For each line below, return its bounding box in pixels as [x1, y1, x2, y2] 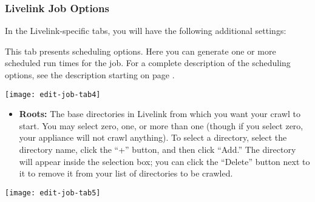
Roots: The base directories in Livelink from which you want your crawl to [19, 107, 300, 120]
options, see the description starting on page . [5, 69, 175, 81]
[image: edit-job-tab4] [5, 90, 101, 99]
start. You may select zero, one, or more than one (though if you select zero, [19, 119, 303, 132]
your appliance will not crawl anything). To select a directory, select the [19, 131, 287, 144]
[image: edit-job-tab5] [5, 188, 101, 197]
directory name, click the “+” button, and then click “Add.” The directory [19, 143, 296, 156]
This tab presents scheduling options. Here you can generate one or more [5, 44, 276, 57]
